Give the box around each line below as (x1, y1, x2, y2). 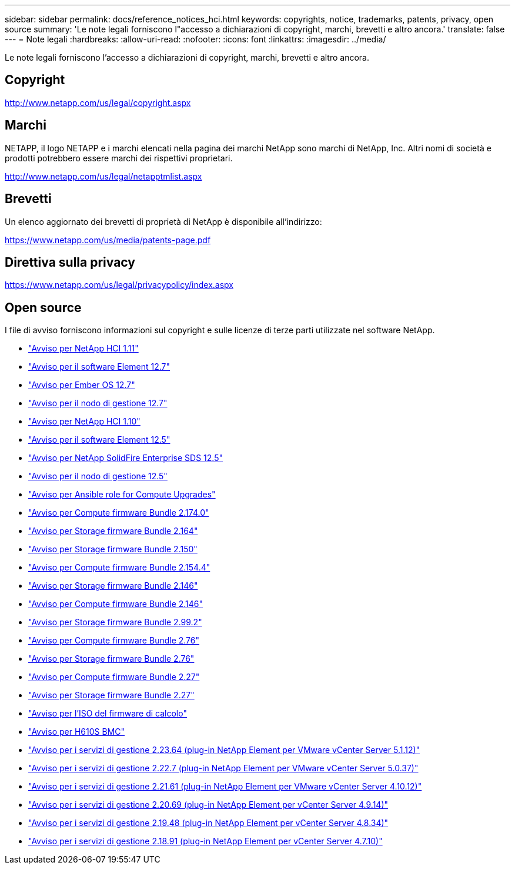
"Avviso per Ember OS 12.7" (28, 380, 135, 390)
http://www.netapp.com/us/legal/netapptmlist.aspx (5, 171, 202, 181)
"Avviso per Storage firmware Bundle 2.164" (28, 526, 198, 536)
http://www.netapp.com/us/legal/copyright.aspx (5, 97, 191, 108)
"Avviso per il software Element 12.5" (28, 434, 170, 445)
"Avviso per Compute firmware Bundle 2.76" (28, 635, 200, 646)
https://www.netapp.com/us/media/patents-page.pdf (5, 234, 211, 245)
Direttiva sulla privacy (5, 254, 135, 270)
